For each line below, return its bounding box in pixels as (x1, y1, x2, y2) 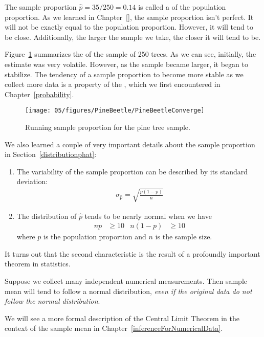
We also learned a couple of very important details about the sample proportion (5, 139, 255, 149)
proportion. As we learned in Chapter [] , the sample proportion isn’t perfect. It (5, 11, 254, 22)
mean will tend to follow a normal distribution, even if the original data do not (5, 285, 252, 296)
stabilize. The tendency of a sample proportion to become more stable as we (5, 69, 244, 79)
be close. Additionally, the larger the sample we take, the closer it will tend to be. (5, 31, 261, 42)
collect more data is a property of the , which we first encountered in (5, 79, 221, 89)
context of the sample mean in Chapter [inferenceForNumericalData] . (5, 323, 223, 333)
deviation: (16, 176, 48, 187)
